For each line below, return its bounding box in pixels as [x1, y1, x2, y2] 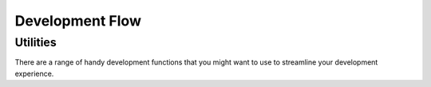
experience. [14, 69, 54, 78]
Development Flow [14, 12, 141, 30]
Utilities [14, 35, 57, 49]
